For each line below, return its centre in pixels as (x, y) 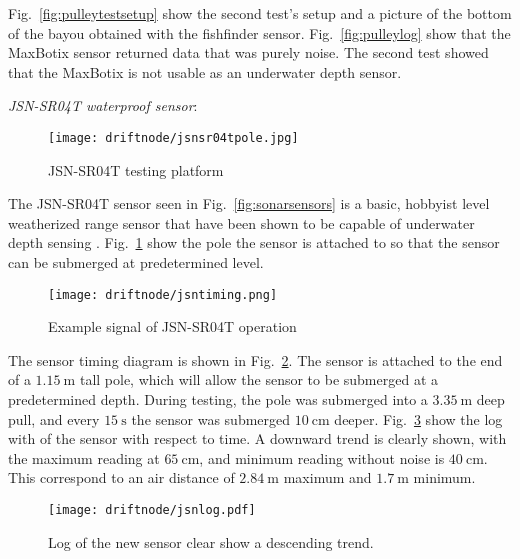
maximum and (327, 477)
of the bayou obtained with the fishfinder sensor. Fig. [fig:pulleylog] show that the (259, 32)
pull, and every (54, 418)
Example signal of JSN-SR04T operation (172, 326)
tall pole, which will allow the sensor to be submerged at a (259, 379)
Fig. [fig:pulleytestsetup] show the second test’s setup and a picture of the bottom (260, 13)
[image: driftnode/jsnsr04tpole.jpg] (173, 137)
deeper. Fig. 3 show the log (418, 418)
